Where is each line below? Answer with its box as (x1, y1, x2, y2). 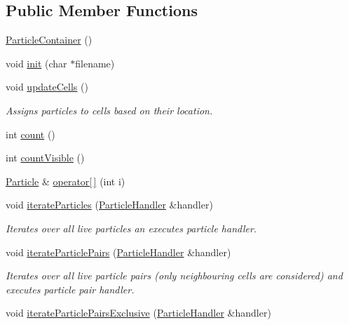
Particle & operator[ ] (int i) (6, 173, 125, 188)
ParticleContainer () (6, 32, 93, 47)
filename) (75, 55, 115, 70)
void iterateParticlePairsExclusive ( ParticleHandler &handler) (6, 305, 271, 320)
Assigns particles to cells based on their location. (6, 102, 213, 117)
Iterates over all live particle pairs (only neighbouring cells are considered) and (6, 268, 343, 283)
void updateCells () (6, 79, 88, 94)
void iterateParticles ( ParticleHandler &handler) (6, 197, 213, 212)
